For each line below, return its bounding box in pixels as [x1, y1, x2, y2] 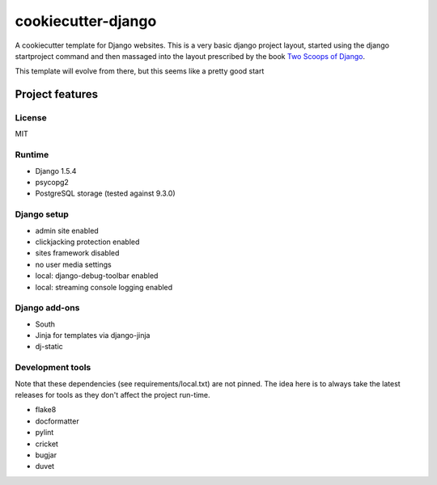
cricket [35, 439, 58, 449]
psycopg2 [35, 178, 69, 188]
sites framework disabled [35, 248, 120, 258]
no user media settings [35, 259, 112, 269]
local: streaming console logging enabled [35, 282, 173, 292]
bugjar [35, 449, 57, 460]
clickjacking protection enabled [35, 237, 140, 247]
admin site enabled [35, 226, 99, 235]
